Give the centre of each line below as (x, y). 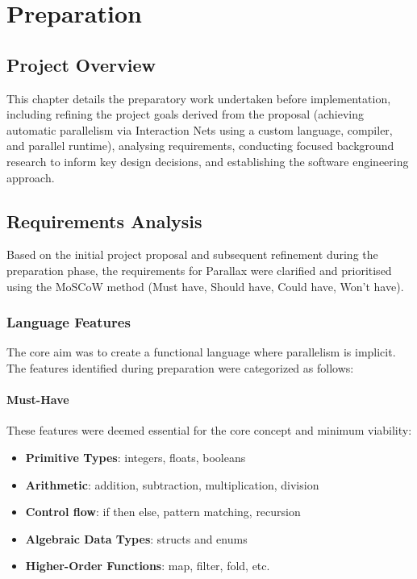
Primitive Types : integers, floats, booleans (136, 457)
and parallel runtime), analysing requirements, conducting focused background (200, 146)
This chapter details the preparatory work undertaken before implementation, (199, 98)
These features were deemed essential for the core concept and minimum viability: (209, 430)
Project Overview (81, 64)
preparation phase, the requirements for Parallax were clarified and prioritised (199, 270)
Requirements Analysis (104, 221)
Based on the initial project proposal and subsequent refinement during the (192, 254)
